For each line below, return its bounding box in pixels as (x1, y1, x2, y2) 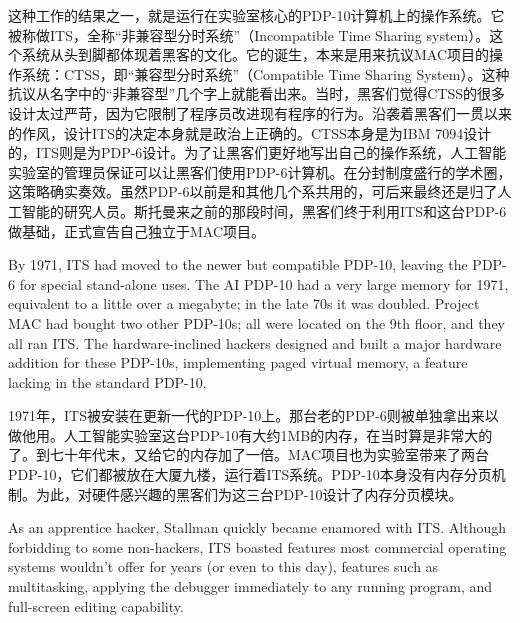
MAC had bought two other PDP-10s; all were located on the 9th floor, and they (8, 312, 506, 333)
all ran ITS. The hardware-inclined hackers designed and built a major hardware (8, 332, 502, 353)
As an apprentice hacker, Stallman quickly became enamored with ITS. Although (8, 517, 506, 538)
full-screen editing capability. (8, 595, 184, 616)
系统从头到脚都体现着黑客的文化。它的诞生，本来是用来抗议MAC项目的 (21, 44, 490, 65)
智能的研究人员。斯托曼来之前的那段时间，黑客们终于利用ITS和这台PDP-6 (21, 200, 507, 221)
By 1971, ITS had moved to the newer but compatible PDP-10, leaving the (8, 254, 468, 275)
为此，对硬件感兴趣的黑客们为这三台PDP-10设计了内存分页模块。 (35, 483, 463, 504)
